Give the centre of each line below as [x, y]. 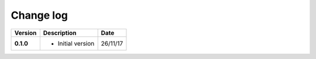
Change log [39, 15]
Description [60, 33]
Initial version [76, 43]
